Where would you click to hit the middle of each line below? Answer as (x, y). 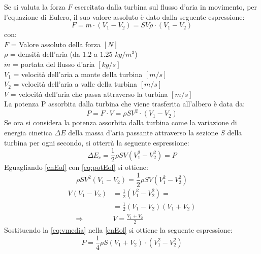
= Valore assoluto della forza (56, 44)
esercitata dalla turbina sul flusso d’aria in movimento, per (166, 7)
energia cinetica (28, 133)
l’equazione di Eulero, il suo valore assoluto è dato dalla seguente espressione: (124, 16)
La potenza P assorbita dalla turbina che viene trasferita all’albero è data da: (125, 104)
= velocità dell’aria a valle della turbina (75, 84)
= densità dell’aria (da (45, 54)
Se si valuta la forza (35, 7)
